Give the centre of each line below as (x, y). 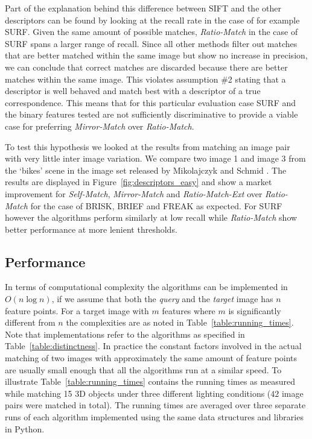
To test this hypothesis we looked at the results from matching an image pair (148, 146)
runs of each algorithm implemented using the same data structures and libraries (154, 417)
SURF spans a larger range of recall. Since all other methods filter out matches (151, 43)
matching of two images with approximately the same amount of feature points (151, 358)
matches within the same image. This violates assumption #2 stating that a (145, 79)
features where (189, 310)
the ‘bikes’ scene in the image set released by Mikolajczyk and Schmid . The (146, 170)
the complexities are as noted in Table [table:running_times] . (180, 322)
